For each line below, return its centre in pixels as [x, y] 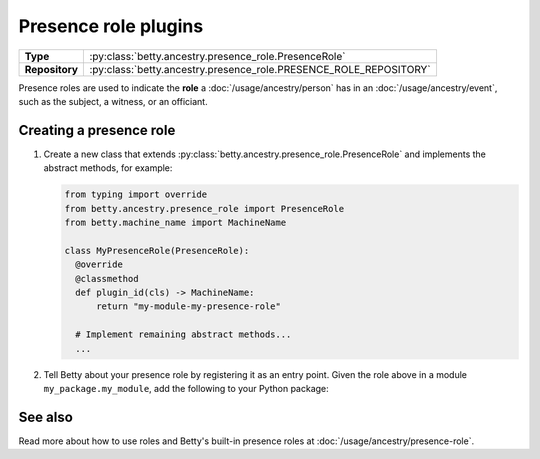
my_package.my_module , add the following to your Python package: [186, 388]
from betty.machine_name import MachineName [175, 222]
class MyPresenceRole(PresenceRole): [157, 250]
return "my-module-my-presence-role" [189, 306]
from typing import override [136, 194]
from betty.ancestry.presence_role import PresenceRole [204, 208]
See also [46, 416]
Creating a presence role [97, 130]
